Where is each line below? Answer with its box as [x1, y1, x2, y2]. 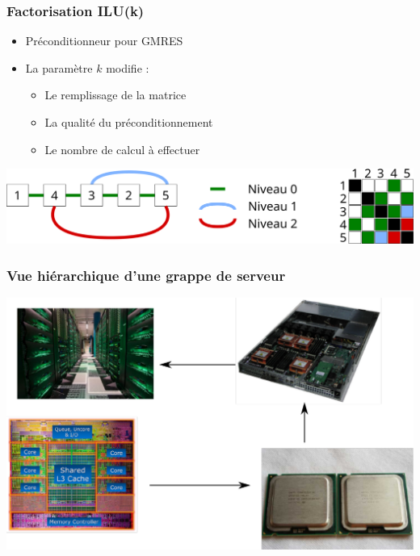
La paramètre [25, 59, 93, 76]
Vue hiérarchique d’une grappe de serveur [6, 265, 286, 285]
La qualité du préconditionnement [44, 114, 213, 130]
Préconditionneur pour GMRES [25, 32, 183, 49]
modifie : [106, 59, 149, 76]
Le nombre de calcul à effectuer [44, 140, 200, 157]
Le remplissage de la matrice [44, 86, 187, 103]
